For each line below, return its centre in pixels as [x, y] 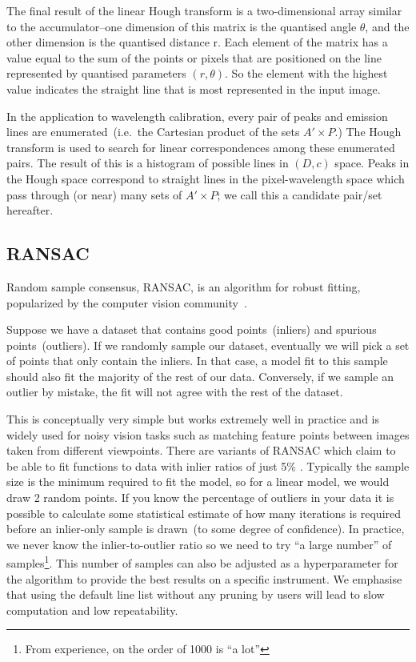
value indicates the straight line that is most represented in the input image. [194, 88]
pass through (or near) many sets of [94, 194]
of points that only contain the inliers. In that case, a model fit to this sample [197, 361]
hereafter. [30, 210]
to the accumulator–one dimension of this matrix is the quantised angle [182, 26]
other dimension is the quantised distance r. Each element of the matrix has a [197, 42]
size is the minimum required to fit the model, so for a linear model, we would [198, 481]
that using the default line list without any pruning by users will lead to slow [196, 594]
